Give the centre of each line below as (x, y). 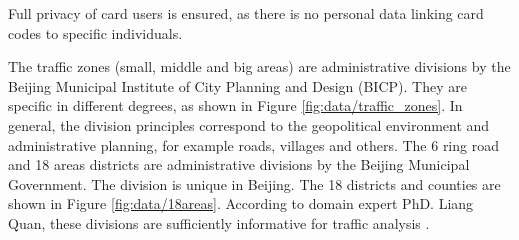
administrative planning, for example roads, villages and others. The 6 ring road (253, 144)
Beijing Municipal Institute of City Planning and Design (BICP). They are (237, 85)
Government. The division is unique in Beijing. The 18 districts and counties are (254, 183)
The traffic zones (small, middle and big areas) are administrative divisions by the (259, 66)
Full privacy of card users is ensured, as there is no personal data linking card (246, 13)
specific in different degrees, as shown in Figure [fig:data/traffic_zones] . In (235, 105)
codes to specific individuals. (95, 32)
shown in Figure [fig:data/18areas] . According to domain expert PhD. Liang (241, 203)
